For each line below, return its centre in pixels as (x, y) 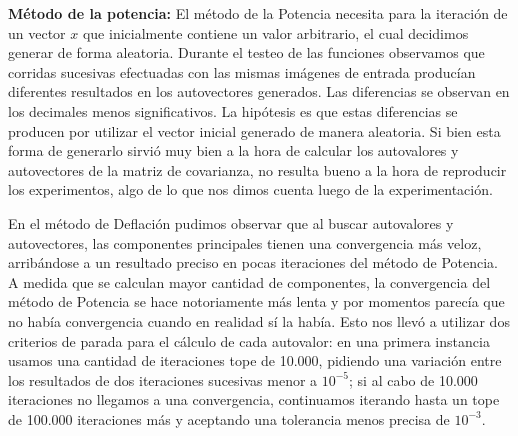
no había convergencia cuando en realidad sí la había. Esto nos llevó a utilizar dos (259, 320)
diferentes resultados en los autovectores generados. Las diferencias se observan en (259, 91)
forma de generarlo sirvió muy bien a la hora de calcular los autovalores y (233, 150)
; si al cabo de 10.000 (413, 379)
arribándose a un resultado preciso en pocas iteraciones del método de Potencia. (253, 262)
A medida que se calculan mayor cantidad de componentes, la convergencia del (249, 281)
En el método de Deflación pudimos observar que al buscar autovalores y (231, 222)
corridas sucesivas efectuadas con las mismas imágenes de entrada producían (242, 71)
